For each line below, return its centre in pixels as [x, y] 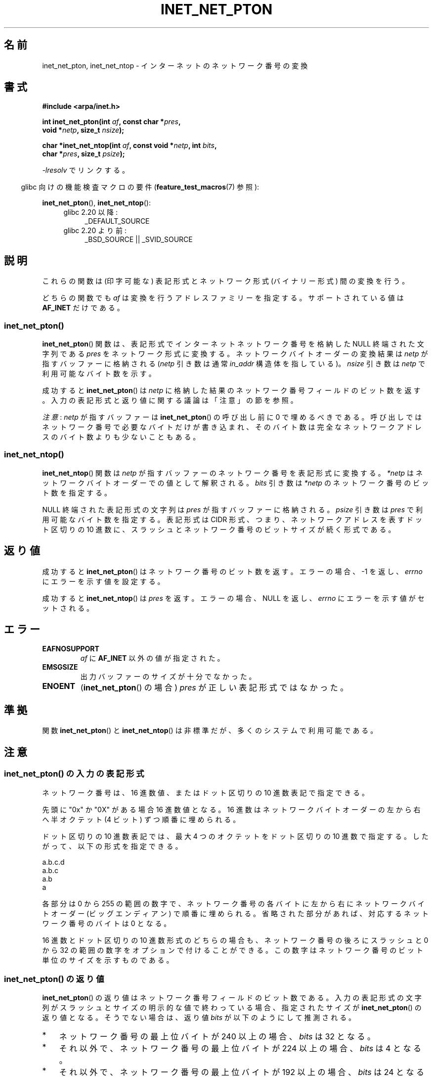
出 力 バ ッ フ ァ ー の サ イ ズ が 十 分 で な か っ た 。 [168, 677]
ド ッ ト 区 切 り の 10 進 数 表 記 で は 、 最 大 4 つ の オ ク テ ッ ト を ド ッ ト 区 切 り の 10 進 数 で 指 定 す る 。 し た [235, 836]
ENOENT [59, 686]
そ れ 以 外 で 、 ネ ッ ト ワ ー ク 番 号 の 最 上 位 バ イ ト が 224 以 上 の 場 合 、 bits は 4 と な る [240, 1049]
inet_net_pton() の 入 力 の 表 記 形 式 [74, 774]
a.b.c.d [53, 862]
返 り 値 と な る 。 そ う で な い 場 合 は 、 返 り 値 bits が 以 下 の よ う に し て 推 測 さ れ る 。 [199, 1018]
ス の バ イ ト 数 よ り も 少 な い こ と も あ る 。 [121, 437]
